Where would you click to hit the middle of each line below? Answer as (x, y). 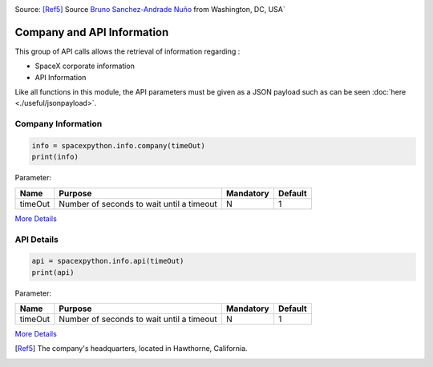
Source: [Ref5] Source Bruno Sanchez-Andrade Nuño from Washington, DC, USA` (150, 9)
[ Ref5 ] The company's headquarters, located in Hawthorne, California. (131, 349)
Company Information (59, 124)
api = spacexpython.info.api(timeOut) (108, 261)
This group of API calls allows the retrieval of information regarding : (127, 51)
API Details (37, 239)
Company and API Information (92, 32)
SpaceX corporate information (85, 66)
